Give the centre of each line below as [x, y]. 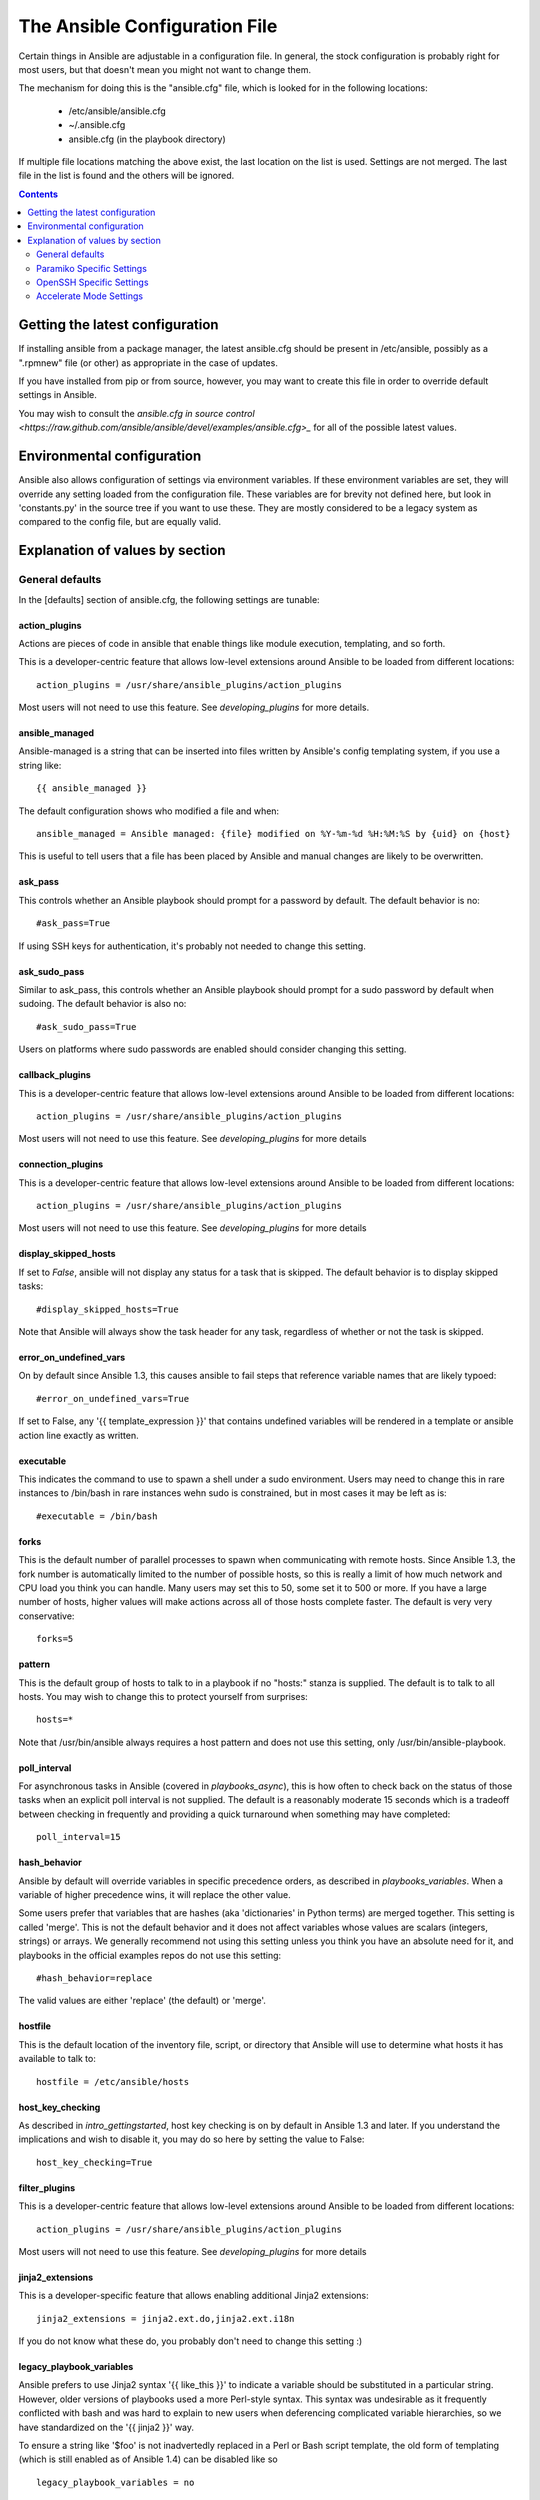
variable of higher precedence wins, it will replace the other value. [155, 1895]
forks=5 [55, 1639]
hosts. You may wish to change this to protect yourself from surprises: [163, 1696]
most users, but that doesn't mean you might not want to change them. [165, 69]
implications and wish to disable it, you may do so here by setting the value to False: [191, 2139]
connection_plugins [61, 1164]
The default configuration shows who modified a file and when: [149, 811]
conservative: [46, 1616]
